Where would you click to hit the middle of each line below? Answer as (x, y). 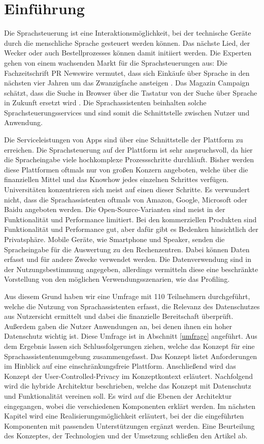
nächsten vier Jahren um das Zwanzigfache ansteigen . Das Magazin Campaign (127, 83)
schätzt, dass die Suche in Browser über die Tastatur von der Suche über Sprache (131, 92)
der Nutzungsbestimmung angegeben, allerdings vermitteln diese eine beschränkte (131, 269)
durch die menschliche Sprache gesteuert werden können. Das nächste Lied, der (127, 42)
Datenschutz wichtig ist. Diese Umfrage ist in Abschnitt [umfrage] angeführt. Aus (131, 336)
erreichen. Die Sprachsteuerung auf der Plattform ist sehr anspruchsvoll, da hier (128, 149)
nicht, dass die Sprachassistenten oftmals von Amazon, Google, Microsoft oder (126, 199)
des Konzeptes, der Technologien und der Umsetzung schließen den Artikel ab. (126, 436)
